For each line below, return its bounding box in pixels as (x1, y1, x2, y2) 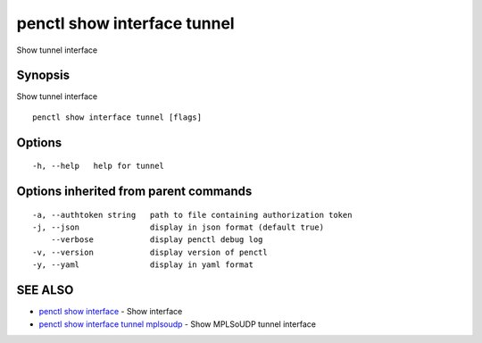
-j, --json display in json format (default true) (32, 222, 325, 232)
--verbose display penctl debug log (50, 235, 263, 245)
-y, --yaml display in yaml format (32, 260, 254, 270)
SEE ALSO (16, 282, 74, 298)
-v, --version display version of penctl (32, 247, 268, 257)
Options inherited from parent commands (16, 184, 253, 199)
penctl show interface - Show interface (38, 306, 183, 317)
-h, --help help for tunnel (32, 161, 165, 171)
